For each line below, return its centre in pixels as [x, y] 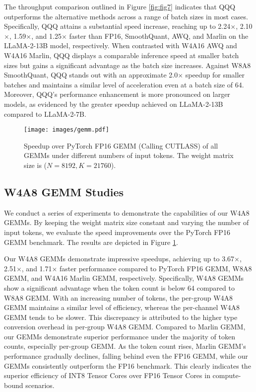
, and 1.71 [37, 268]
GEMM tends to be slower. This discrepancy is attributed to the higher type [121, 317]
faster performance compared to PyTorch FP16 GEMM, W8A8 [156, 268]
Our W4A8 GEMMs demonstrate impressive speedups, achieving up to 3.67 [119, 259]
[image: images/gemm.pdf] [66, 130]
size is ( [35, 165]
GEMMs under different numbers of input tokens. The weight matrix [129, 155]
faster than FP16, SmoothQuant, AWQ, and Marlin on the [159, 36]
